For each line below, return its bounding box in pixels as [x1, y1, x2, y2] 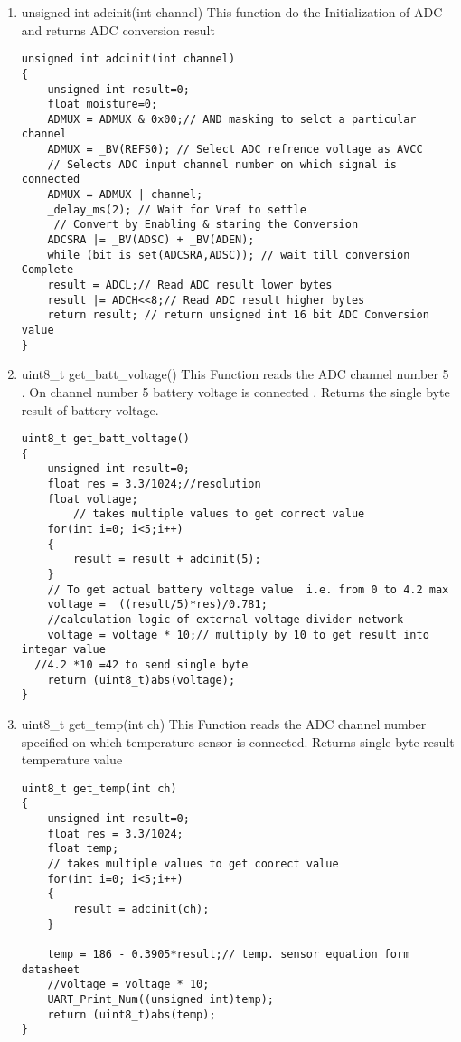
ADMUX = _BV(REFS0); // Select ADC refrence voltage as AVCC [47, 143, 423, 156]
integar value [21, 643, 106, 657]
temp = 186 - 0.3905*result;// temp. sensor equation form [47, 947, 410, 961]
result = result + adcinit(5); [73, 553, 261, 566]
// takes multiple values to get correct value [73, 507, 365, 521]
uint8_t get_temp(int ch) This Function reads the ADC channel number [21, 714, 427, 733]
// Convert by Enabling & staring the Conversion [53, 218, 359, 232]
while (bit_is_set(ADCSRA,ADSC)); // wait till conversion [47, 248, 410, 261]
